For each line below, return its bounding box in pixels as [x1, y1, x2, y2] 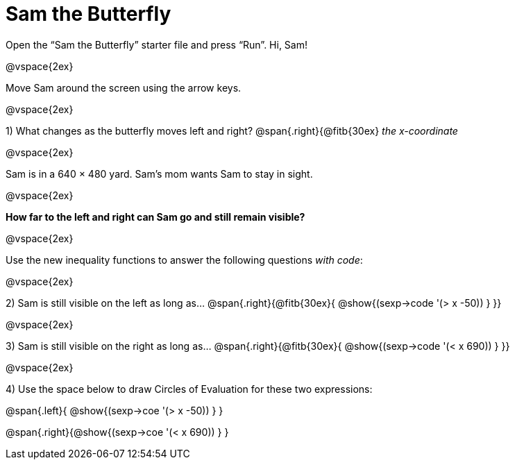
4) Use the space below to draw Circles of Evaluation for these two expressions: [6, 382, 373, 395]
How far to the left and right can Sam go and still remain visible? [6, 210, 305, 223]
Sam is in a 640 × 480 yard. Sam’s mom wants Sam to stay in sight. [6, 167, 313, 180]
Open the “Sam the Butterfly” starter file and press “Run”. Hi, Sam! [6, 38, 307, 51]
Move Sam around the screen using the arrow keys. [6, 81, 242, 94]
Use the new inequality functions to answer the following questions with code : [6, 253, 363, 266]
